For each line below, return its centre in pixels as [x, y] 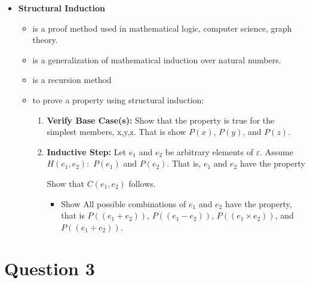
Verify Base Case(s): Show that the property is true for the [161, 120]
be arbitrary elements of [209, 151]
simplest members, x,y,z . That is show [116, 132]
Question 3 [50, 268]
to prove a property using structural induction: [118, 99]
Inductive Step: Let [87, 151]
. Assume [277, 151]
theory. [45, 40]
